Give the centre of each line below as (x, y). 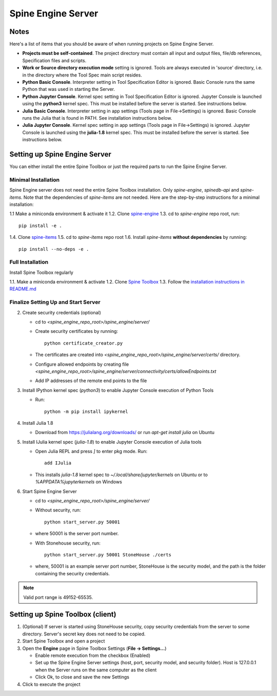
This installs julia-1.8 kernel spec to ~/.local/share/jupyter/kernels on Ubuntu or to (121, 475)
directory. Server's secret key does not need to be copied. (84, 634)
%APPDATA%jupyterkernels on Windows (79, 482)
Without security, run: (58, 510)
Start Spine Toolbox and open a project (64, 641)
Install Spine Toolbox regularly (42, 272)
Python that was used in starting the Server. (69, 89)
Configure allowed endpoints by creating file (82, 364)
